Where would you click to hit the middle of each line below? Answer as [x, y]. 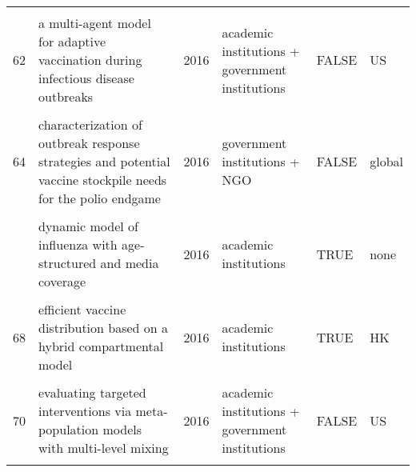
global [386, 161]
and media [130, 263]
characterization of [90, 124]
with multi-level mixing [104, 448]
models [122, 429]
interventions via [85, 411]
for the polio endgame [100, 198]
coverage [62, 281]
